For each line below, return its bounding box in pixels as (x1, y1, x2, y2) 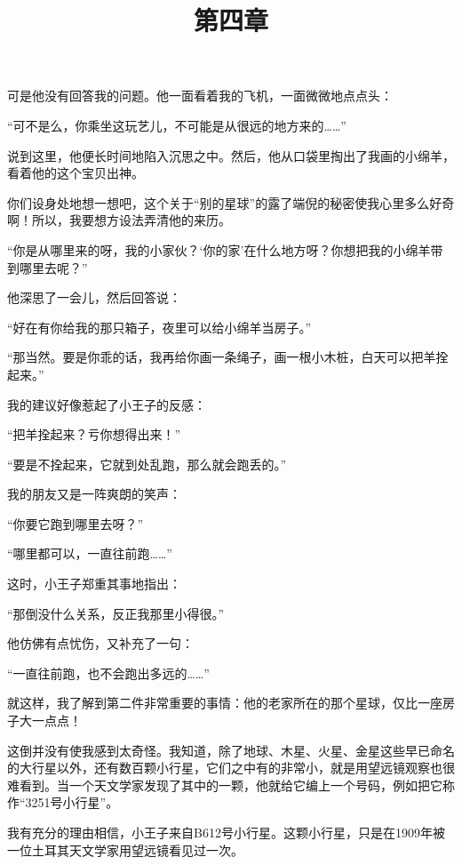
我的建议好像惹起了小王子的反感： (7, 395, 206, 413)
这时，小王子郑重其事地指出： (7, 574, 181, 593)
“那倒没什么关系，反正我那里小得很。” (7, 604, 225, 622)
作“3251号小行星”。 (7, 793, 119, 812)
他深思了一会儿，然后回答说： (7, 288, 181, 307)
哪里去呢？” (19, 258, 88, 276)
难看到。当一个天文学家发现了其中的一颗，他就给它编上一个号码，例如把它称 (7, 775, 455, 794)
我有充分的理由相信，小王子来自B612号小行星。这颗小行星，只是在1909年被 (7, 823, 445, 841)
